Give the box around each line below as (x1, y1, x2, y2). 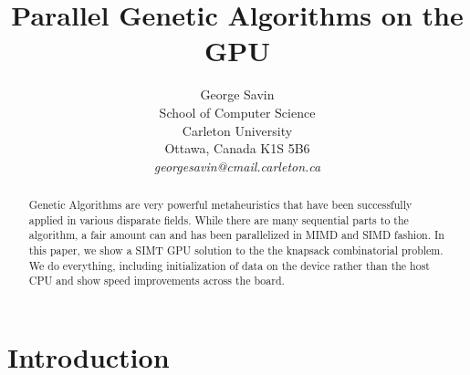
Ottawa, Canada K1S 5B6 (164, 139, 310, 158)
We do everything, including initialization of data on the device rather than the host (28, 257, 430, 273)
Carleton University (182, 120, 293, 140)
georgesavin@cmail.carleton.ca (153, 156, 321, 175)
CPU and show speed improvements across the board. (28, 273, 285, 288)
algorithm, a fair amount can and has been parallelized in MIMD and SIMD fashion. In (28, 227, 444, 243)
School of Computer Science (159, 102, 316, 121)
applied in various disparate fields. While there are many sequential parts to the (28, 212, 409, 227)
